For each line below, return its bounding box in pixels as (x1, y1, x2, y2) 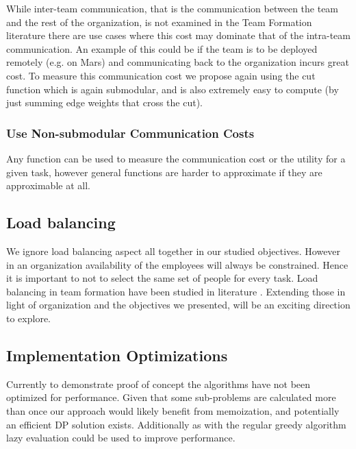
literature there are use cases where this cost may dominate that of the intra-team (6, 28, 351, 43)
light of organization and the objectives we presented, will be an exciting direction (6, 298, 351, 312)
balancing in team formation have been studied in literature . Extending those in (6, 284, 346, 298)
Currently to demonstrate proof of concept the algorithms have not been (6, 376, 311, 391)
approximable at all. (6, 178, 90, 193)
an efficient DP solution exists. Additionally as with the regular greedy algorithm (6, 417, 346, 431)
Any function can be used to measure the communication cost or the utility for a (6, 151, 346, 165)
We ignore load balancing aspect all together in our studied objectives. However (6, 243, 341, 258)
